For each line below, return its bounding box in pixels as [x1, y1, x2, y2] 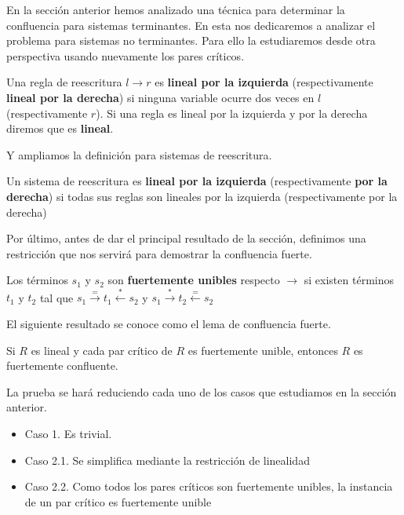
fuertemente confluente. [6, 357, 118, 374]
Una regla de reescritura [6, 74, 122, 90]
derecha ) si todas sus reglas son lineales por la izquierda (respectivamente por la [6, 188, 398, 204]
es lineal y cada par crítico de [31, 342, 173, 358]
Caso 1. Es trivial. [24, 426, 112, 442]
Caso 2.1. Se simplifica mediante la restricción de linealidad [24, 451, 310, 468]
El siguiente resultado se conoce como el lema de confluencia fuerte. [6, 316, 331, 332]
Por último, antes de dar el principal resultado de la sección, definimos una [6, 230, 366, 247]
